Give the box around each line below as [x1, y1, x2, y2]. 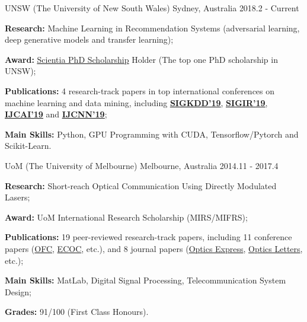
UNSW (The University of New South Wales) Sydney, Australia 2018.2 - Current [5, 2, 299, 14]
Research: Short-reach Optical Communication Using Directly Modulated [5, 179, 277, 192]
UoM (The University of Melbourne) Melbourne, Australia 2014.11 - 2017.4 [5, 159, 279, 171]
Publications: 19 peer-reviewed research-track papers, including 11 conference [5, 231, 292, 243]
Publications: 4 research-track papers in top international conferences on [5, 84, 275, 97]
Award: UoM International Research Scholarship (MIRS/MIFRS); [5, 211, 248, 223]
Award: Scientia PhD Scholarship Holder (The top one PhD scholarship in [5, 53, 278, 65]
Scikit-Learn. [5, 139, 52, 152]
